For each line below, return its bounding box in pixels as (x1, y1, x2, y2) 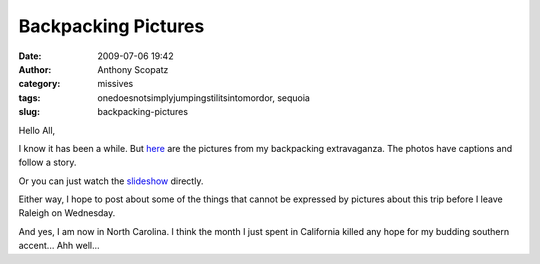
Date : (18, 50, 42, 62)
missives (97, 78, 134, 90)
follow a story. (18, 156, 77, 169)
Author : (18, 63, 52, 75)
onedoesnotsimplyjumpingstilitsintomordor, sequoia (97, 91, 310, 104)
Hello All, (18, 124, 56, 136)
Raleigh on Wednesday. (18, 207, 116, 219)
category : (18, 78, 61, 90)
